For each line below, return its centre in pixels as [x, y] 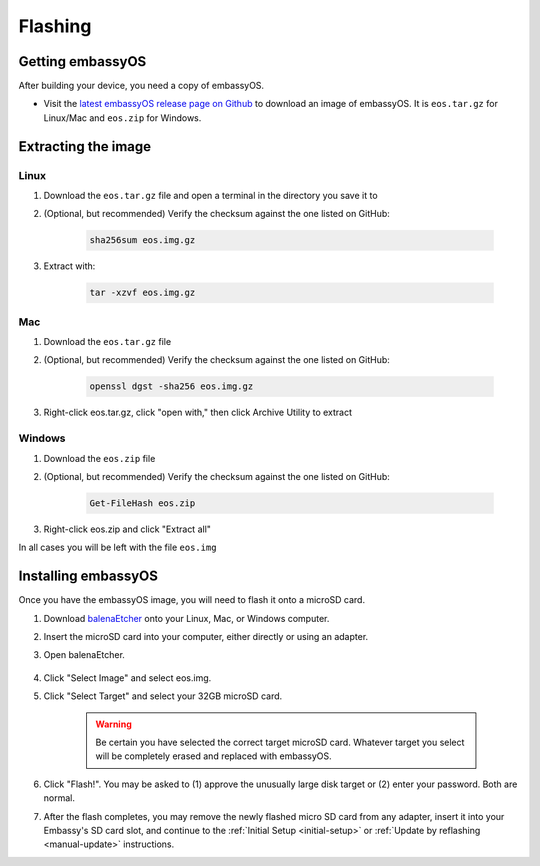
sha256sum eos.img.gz [142, 240]
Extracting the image [85, 146]
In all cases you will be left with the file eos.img [117, 547]
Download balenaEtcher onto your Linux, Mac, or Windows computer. [186, 618]
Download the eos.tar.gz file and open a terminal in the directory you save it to [211, 195]
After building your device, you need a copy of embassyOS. [141, 86]
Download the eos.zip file [99, 458]
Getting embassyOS [82, 61]
